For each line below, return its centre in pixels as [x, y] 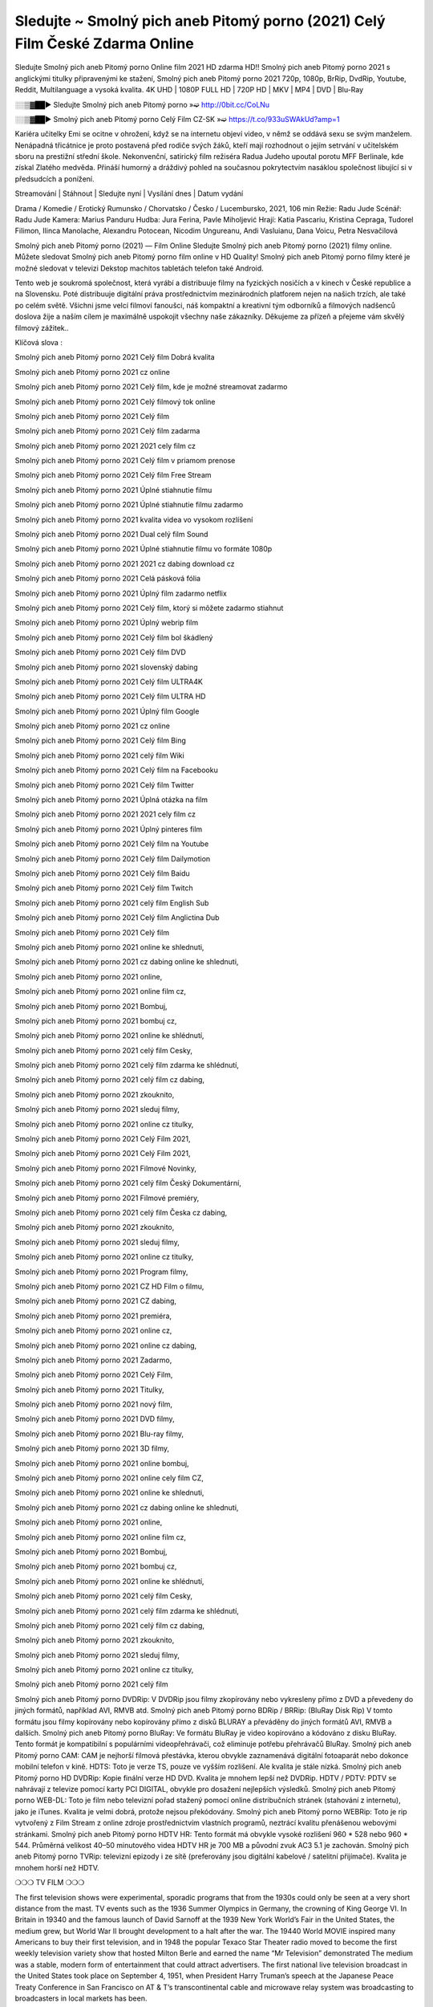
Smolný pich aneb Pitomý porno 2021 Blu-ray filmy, [99, 1434]
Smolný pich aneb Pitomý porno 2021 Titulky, [89, 1390]
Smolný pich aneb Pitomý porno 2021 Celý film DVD [100, 652]
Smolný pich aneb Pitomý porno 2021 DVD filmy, [95, 1419]
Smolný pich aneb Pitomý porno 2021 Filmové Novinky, [105, 1168]
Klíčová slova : [39, 342]
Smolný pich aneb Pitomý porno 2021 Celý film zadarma [107, 431]
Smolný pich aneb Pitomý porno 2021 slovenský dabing [106, 667]
